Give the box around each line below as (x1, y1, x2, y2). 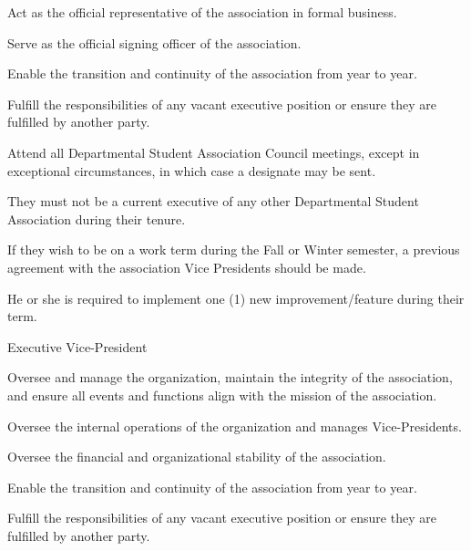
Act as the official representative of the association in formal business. (7, 3, 397, 21)
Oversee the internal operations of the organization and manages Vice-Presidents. (7, 416, 462, 435)
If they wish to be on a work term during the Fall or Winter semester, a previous (7, 240, 460, 259)
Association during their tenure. (7, 209, 186, 228)
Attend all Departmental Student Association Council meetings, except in (7, 142, 420, 161)
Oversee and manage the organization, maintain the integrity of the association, (7, 368, 453, 387)
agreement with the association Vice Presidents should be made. (7, 257, 366, 276)
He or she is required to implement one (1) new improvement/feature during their (7, 288, 465, 307)
